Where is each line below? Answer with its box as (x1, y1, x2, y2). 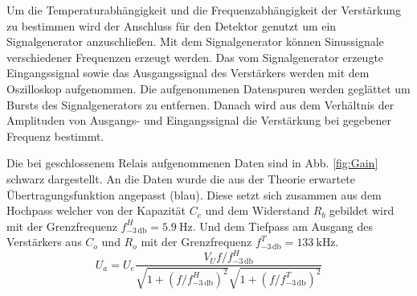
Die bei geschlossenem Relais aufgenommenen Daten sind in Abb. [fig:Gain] (6, 154, 378, 171)
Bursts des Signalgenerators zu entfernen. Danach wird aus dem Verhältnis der (6, 96, 395, 113)
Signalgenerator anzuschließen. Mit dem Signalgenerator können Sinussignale (6, 33, 384, 50)
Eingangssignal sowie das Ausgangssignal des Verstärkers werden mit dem (6, 64, 370, 81)
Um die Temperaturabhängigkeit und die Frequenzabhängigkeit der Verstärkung (6, 2, 401, 18)
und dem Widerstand (205, 202, 310, 219)
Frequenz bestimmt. (6, 127, 104, 144)
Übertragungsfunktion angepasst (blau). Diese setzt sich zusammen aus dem (6, 186, 382, 203)
